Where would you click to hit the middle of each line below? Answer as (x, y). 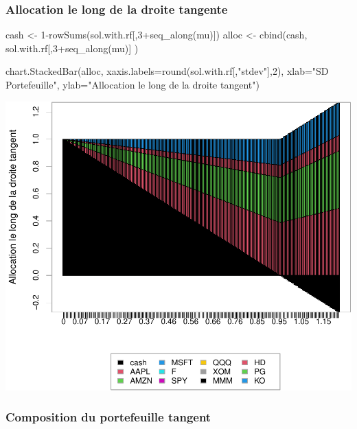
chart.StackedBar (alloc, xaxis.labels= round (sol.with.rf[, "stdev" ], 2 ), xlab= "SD (167, 71)
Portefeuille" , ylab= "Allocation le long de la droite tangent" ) (133, 84)
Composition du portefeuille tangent (108, 417)
